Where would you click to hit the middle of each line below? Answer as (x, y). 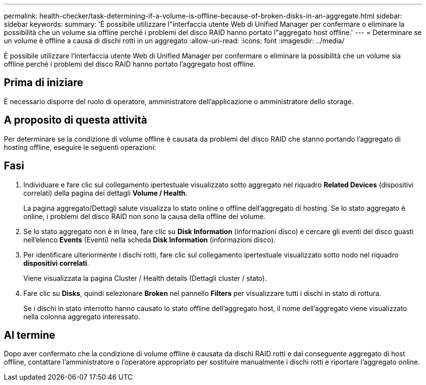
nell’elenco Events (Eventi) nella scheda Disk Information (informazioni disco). (150, 239)
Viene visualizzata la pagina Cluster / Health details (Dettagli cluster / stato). (145, 278)
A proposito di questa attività (76, 120)
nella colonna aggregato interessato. (82, 316)
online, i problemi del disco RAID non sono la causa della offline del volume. (144, 216)
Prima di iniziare (44, 83)
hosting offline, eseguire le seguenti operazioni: (80, 147)
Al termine (30, 335)
